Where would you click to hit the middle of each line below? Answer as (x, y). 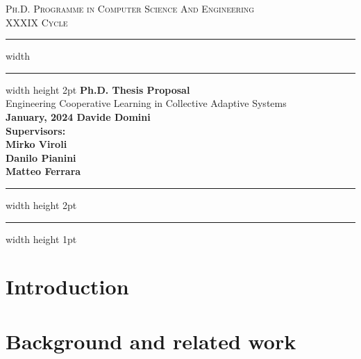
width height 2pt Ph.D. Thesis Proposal (98, 89)
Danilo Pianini (41, 157)
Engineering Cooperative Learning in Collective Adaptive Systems (146, 103)
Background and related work (151, 341)
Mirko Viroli (36, 144)
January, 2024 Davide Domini (78, 116)
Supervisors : (36, 130)
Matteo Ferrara (43, 171)
